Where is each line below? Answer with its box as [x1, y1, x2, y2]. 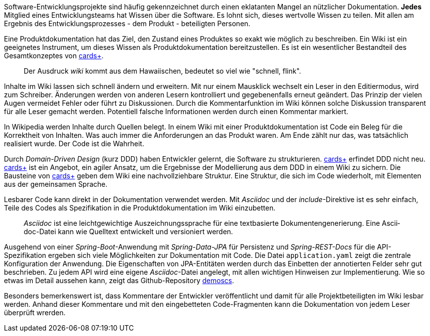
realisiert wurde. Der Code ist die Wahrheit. [4, 139, 144, 148]
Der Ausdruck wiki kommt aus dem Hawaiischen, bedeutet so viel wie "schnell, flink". [24, 67, 301, 75]
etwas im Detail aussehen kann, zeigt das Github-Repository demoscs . [4, 276, 234, 285]
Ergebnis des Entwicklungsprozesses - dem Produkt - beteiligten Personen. [4, 19, 251, 28]
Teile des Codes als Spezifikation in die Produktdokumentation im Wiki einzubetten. [4, 204, 276, 212]
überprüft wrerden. [4, 308, 66, 317]
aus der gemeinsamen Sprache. [4, 180, 108, 188]
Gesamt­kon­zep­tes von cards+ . [4, 51, 104, 60]
